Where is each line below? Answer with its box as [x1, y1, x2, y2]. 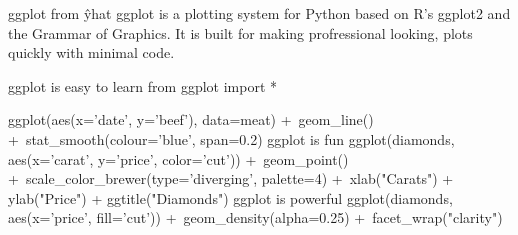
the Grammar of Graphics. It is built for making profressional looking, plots [8, 22, 473, 43]
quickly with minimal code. [8, 42, 175, 63]
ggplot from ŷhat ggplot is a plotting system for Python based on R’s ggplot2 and [8, 3, 511, 23]
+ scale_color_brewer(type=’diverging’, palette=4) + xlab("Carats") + [8, 168, 454, 189]
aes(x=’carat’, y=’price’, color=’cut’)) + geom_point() [8, 148, 349, 169]
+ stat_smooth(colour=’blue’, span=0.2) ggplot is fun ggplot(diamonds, [8, 128, 455, 149]
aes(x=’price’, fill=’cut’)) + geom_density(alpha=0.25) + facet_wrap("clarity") [8, 207, 503, 228]
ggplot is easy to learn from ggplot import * [8, 75, 277, 96]
